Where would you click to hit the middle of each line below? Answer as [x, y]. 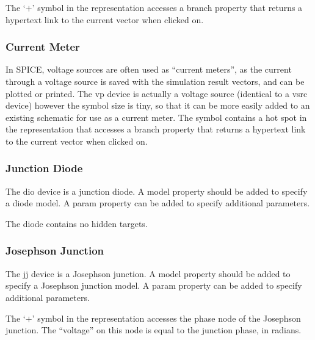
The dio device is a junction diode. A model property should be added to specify [157, 191]
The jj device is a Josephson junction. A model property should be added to [148, 273]
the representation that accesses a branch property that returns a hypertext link [156, 129]
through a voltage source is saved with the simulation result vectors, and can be [155, 81]
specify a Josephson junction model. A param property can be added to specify [154, 285]
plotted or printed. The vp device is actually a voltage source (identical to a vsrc [157, 93]
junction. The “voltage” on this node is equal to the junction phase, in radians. [154, 330]
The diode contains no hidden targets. [77, 223]
